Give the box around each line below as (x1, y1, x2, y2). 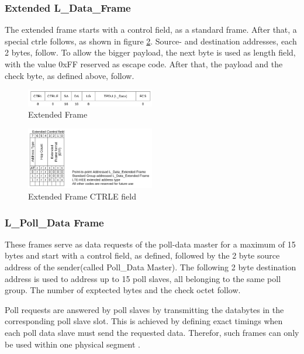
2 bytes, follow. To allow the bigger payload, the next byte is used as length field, (5, 46, 296, 59)
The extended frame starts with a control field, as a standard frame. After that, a (5, 23, 297, 36)
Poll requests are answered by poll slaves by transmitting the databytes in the (5, 303, 284, 315)
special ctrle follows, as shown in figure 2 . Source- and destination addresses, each (5, 35, 297, 47)
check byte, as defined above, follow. (5, 69, 134, 81)
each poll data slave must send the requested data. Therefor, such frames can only (5, 326, 299, 338)
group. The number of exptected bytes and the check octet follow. (5, 284, 241, 296)
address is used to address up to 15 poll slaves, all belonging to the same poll (5, 272, 281, 284)
